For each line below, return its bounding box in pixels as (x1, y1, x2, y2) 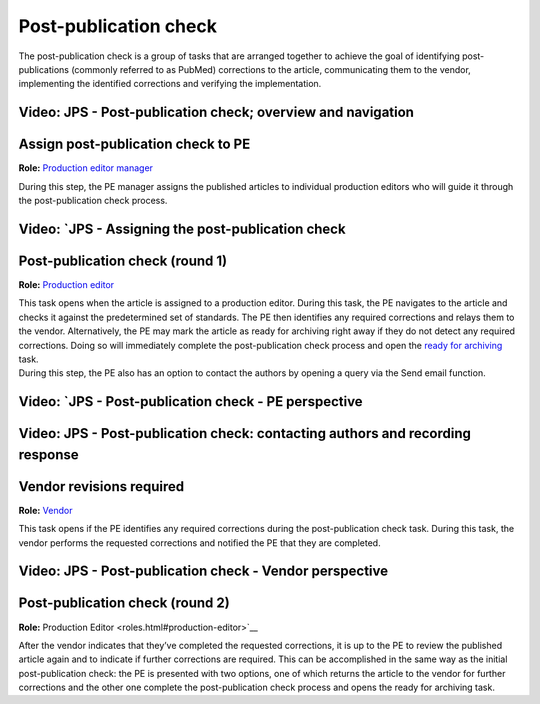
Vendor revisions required (18, 478, 185, 495)
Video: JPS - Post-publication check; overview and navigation (18, 104, 415, 121)
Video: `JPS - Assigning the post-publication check (18, 220, 346, 237)
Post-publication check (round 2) (18, 595, 230, 612)
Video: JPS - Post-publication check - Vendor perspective (18, 563, 389, 580)
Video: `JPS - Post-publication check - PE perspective (18, 393, 364, 410)
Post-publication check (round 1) (18, 252, 228, 269)
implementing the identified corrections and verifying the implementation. (18, 78, 322, 90)
